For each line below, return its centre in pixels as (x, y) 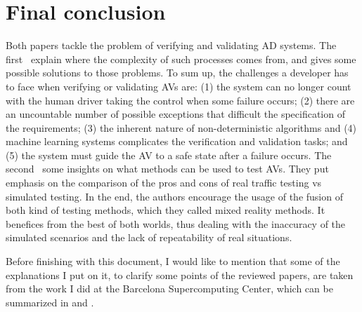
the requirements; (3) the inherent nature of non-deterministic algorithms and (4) (181, 127)
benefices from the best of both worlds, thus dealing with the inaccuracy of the (176, 223)
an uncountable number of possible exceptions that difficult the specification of (175, 114)
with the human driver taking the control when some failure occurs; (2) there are (180, 100)
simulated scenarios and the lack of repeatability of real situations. (149, 237)
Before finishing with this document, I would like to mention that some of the (173, 261)
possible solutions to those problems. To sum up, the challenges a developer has (177, 73)
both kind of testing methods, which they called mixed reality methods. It (166, 210)
